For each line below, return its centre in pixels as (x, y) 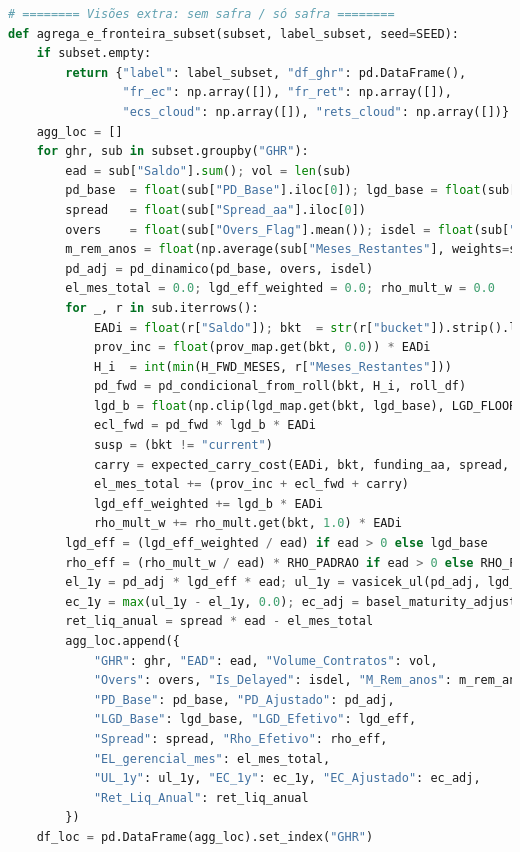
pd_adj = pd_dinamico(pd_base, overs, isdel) (219, 268)
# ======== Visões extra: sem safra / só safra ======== (201, 14)
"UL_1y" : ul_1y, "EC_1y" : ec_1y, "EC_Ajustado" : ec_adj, (287, 778)
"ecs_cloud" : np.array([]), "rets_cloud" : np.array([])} (316, 111)
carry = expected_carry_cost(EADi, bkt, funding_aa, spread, (301, 464)
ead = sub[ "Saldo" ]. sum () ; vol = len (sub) (208, 170)
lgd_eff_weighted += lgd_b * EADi (208, 503)
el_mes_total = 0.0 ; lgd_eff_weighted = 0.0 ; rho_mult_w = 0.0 (280, 288)
